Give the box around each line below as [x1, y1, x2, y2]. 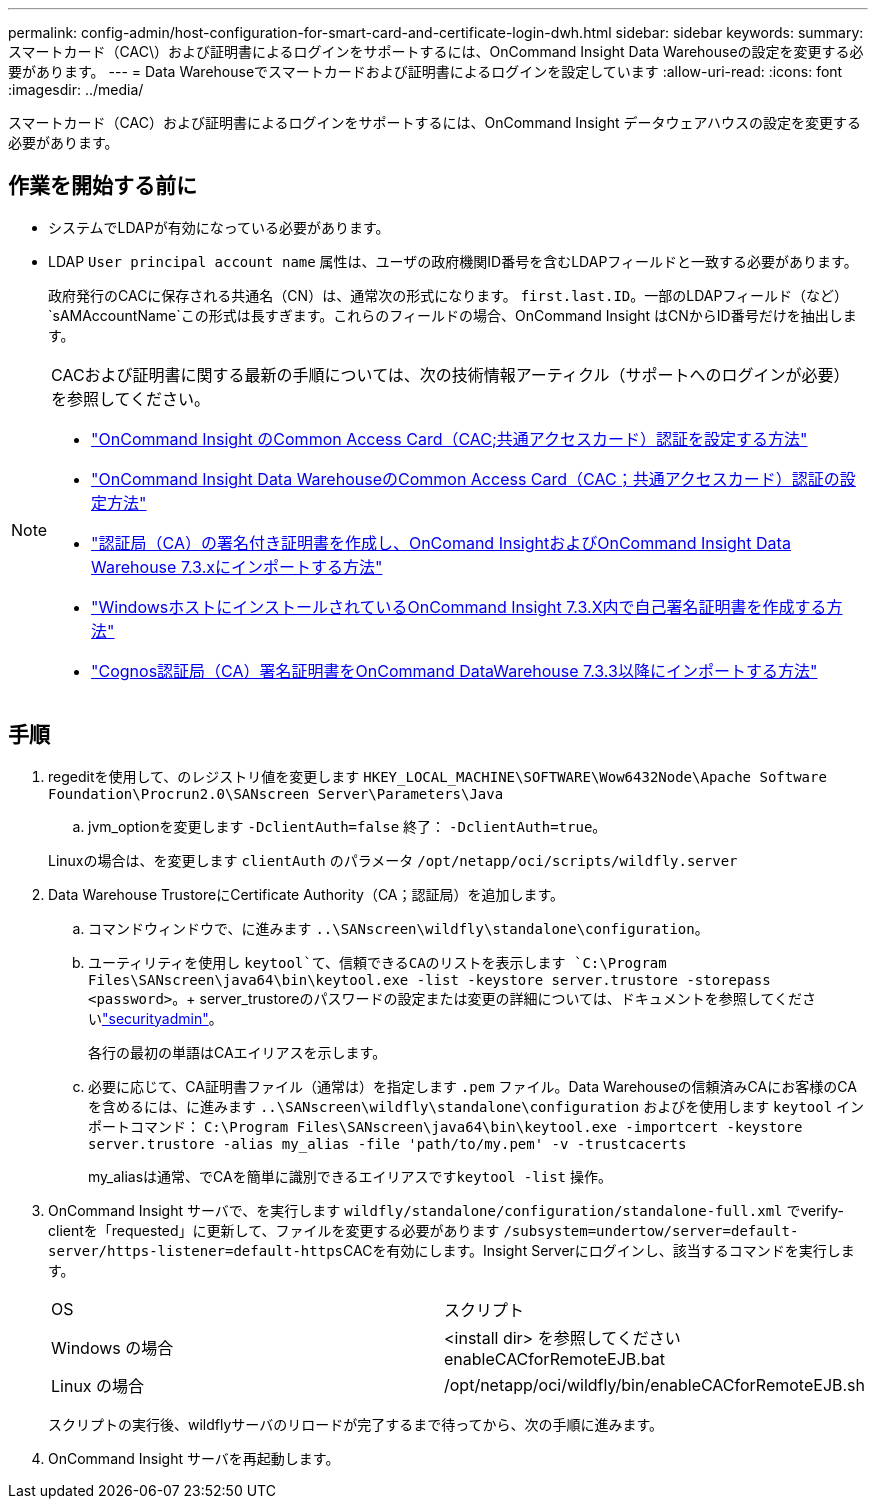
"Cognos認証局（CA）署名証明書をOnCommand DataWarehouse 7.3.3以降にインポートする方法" [91, 660, 818, 681]
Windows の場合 [51, 1337, 174, 1358]
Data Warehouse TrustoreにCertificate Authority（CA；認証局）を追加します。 [48, 885, 565, 903]
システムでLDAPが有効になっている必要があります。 [48, 218, 390, 236]
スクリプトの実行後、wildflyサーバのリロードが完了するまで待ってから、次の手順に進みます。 [48, 1415, 664, 1433]
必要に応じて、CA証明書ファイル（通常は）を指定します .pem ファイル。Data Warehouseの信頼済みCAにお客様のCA [88, 1077, 857, 1095]
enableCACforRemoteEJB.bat [443, 1348, 666, 1369]
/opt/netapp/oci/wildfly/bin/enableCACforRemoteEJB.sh [443, 1374, 865, 1395]
